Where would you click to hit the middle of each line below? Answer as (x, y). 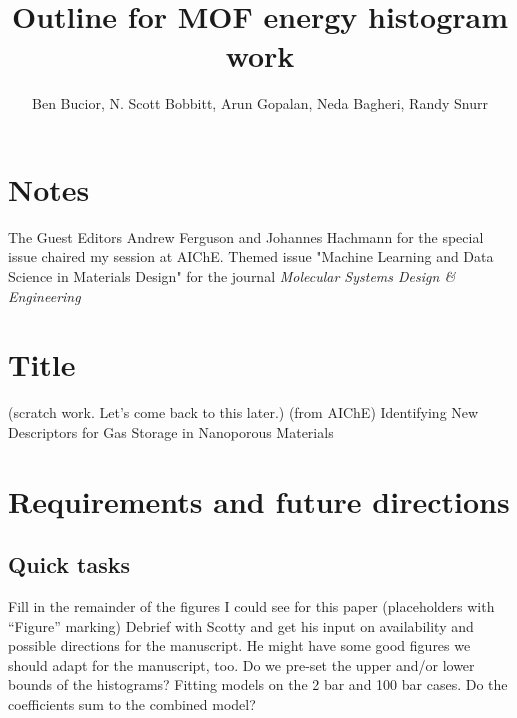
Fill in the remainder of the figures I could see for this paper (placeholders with (251, 606)
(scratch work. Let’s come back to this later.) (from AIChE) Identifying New (243, 412)
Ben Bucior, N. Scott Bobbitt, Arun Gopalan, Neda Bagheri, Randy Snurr (260, 103)
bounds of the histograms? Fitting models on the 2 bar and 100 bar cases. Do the (258, 684)
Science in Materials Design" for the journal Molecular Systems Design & (232, 276)
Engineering (44, 295)
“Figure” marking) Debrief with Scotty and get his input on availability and (241, 625)
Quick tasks (69, 564)
